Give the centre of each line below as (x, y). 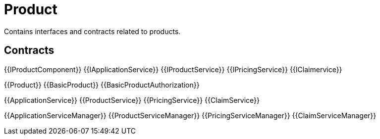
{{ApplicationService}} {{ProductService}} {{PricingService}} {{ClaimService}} (132, 100)
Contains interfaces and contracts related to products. (92, 31)
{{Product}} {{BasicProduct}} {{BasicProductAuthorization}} (102, 85)
